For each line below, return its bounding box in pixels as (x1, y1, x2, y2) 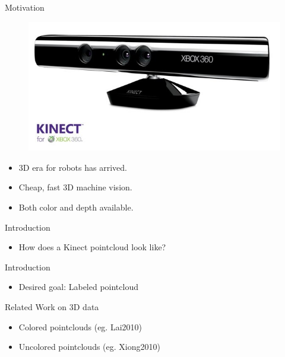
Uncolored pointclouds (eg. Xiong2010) (18, 340, 160, 353)
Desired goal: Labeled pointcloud (18, 280, 138, 293)
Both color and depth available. (18, 201, 134, 213)
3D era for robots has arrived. (18, 161, 127, 173)
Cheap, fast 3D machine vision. (18, 181, 132, 193)
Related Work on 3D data (5, 300, 99, 313)
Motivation (5, 1, 45, 13)
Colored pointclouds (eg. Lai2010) (18, 320, 142, 333)
